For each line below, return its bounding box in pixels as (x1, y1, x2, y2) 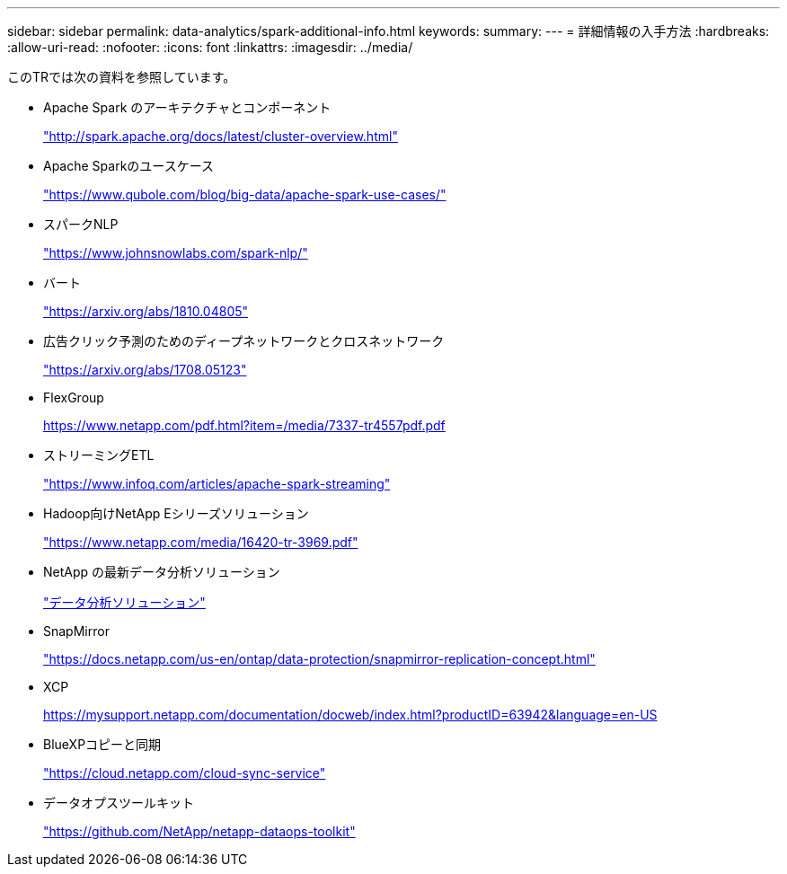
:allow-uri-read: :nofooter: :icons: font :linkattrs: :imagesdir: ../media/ (7, 40, 413, 55)
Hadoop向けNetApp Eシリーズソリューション (43, 506, 309, 521)
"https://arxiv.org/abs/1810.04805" (43, 304, 249, 319)
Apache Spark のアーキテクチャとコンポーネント (43, 100, 332, 115)
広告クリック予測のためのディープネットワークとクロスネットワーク (43, 333, 445, 349)
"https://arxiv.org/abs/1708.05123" (43, 362, 247, 377)
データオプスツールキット (43, 795, 194, 810)
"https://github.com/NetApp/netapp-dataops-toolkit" (43, 824, 356, 839)
